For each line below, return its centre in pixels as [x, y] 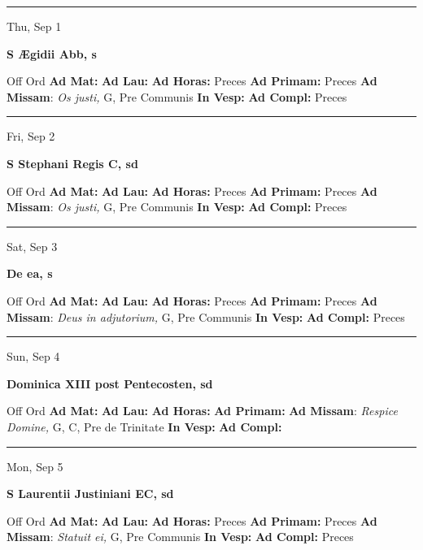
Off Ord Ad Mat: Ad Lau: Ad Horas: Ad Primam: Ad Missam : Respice [202, 411]
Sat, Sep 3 [32, 246]
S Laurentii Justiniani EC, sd [90, 494]
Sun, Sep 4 [33, 356]
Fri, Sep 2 [31, 136]
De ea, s [30, 273]
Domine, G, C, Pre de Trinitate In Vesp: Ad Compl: [144, 426]
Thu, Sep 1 [34, 26]
